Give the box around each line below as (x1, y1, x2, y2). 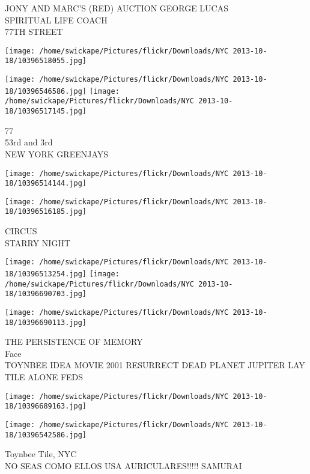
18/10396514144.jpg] (5, 179, 87, 188)
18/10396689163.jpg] (5, 402, 87, 411)
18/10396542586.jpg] (5, 430, 87, 439)
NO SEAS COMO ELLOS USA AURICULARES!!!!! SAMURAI (5, 459, 242, 472)
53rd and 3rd (5, 136, 53, 148)
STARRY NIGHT (5, 236, 70, 249)
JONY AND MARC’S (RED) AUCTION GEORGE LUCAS (5, 2, 228, 14)
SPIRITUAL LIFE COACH (5, 13, 108, 26)
